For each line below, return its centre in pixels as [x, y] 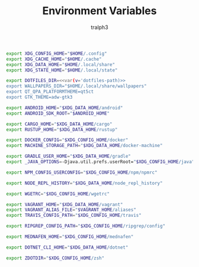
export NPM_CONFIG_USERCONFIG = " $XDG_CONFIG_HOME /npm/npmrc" [82, 172]
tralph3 [99, 27]
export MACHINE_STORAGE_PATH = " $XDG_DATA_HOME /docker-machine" [84, 146]
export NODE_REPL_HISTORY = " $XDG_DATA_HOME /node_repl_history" [84, 183]
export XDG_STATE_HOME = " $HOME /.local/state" [62, 70]
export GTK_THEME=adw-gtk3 [39, 97]
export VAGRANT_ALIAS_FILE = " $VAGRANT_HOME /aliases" [71, 210]
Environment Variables [99, 11]
